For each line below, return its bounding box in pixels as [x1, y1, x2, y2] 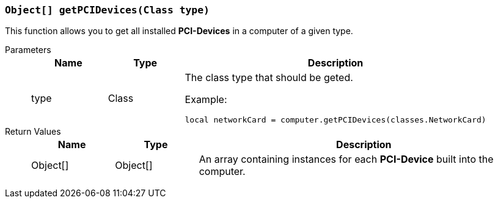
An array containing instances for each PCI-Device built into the [199, 153, 494, 166]
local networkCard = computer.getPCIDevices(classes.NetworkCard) [185, 115, 486, 125]
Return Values [5, 126, 61, 137]
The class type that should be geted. [185, 71, 353, 84]
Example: [185, 93, 227, 106]
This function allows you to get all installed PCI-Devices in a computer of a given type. [5, 26, 353, 37]
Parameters [5, 45, 51, 55]
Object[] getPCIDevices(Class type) [5, 4, 210, 16]
